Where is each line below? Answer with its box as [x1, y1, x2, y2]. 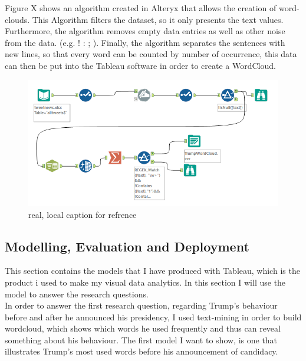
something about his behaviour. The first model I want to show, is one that [5, 333, 278, 346]
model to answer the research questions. [5, 287, 149, 300]
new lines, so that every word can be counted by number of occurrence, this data [5, 48, 297, 60]
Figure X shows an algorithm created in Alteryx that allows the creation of [5, 2, 277, 14]
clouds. [5, 13, 30, 25]
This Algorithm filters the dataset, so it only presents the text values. [32, 13, 284, 25]
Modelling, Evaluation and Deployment [5, 237, 249, 255]
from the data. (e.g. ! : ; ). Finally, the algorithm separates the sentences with [5, 36, 285, 48]
